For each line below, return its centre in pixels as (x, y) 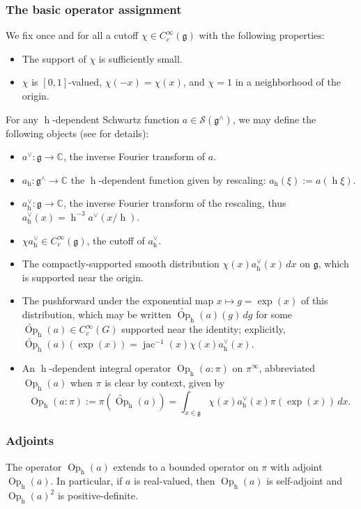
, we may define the (274, 119)
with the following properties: (262, 35)
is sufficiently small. (140, 58)
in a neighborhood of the (288, 82)
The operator (34, 466)
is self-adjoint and (305, 481)
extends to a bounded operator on (186, 466)
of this (314, 300)
